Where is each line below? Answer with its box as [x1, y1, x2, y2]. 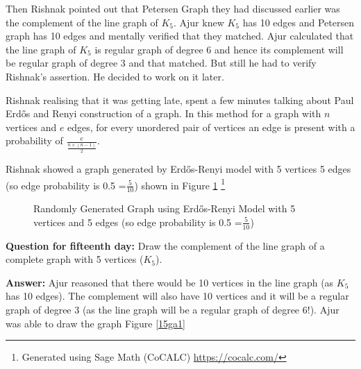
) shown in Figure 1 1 [134, 175, 226, 192]
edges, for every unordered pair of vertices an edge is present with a [67, 119, 355, 134]
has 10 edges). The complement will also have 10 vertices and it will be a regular [6, 289, 349, 303]
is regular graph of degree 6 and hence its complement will [94, 42, 344, 56]
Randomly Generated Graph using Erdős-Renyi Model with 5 [33, 201, 296, 216]
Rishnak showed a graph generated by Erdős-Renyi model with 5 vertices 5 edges [6, 162, 351, 176]
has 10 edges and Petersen [242, 15, 354, 29]
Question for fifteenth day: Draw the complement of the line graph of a [6, 238, 325, 252]
